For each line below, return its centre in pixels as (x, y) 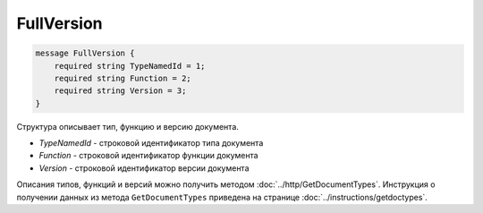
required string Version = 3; (120, 91)
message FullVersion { (85, 53)
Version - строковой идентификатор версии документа (144, 168)
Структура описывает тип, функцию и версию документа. (127, 126)
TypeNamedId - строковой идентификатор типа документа (151, 143)
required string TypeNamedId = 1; (130, 66)
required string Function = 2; (123, 78)
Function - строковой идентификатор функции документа (148, 156)
